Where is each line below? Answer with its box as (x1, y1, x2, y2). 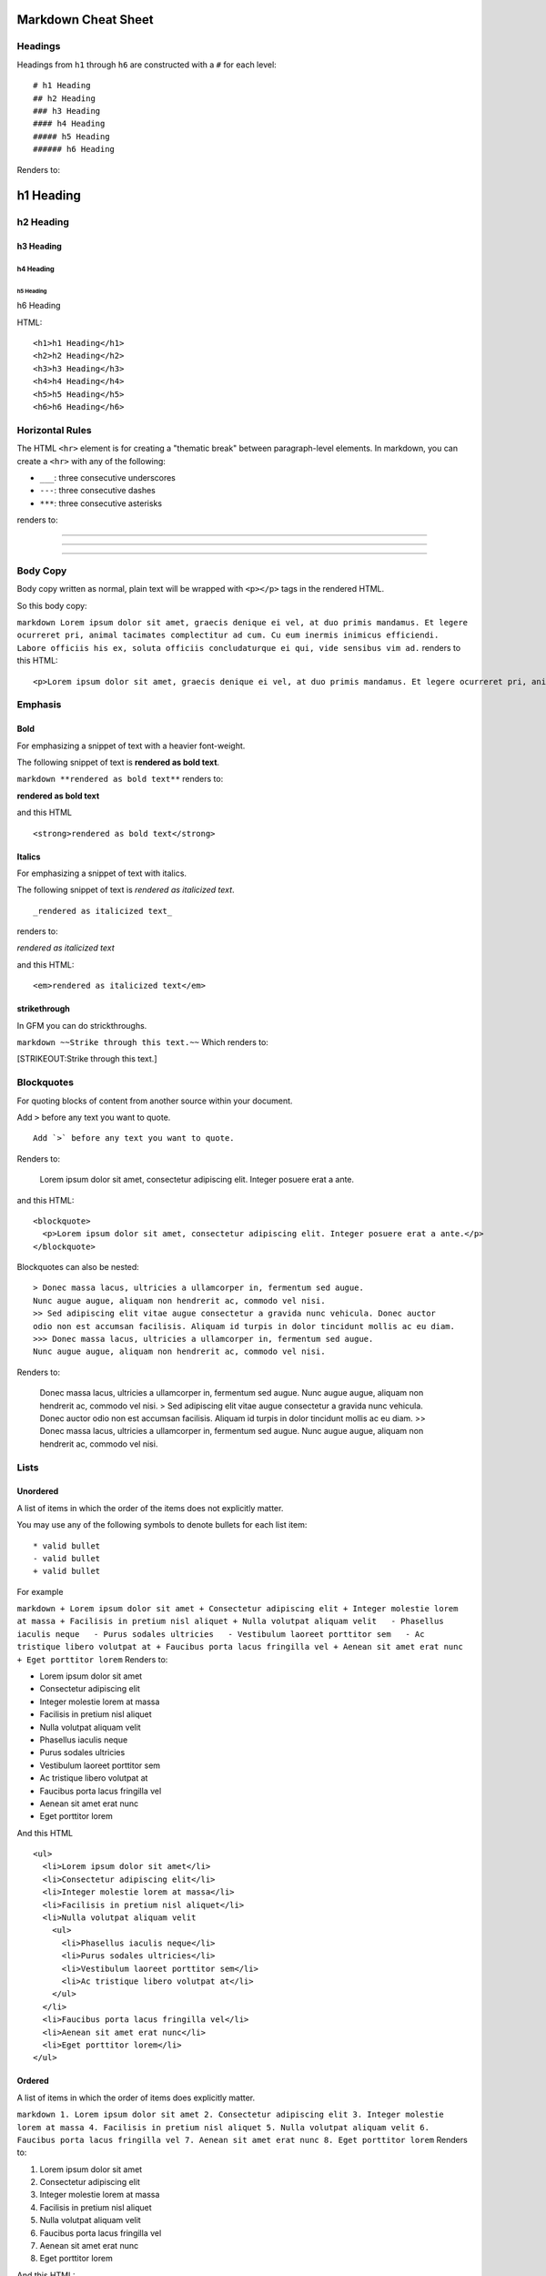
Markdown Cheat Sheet (16, 12, 154, 27)
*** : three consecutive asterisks (39, 497, 163, 509)
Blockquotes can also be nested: (16, 1262, 140, 1273)
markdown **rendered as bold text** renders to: (16, 774, 224, 785)
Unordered (16, 1486, 59, 1497)
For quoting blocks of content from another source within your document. (16, 1095, 293, 1106)
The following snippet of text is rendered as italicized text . (16, 884, 236, 896)
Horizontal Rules (16, 423, 92, 436)
